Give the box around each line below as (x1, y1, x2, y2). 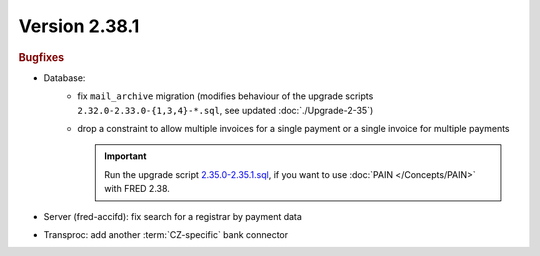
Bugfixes (18, 50, 65, 64)
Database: (43, 71, 86, 84)
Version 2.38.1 (18, 15, 140, 37)
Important (104, 150, 147, 162)
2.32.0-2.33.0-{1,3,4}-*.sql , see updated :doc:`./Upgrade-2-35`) (77, 104, 374, 116)
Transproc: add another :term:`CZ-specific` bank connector (43, 228, 289, 240)
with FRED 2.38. (104, 183, 170, 195)
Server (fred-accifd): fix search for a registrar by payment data (43, 210, 302, 222)
